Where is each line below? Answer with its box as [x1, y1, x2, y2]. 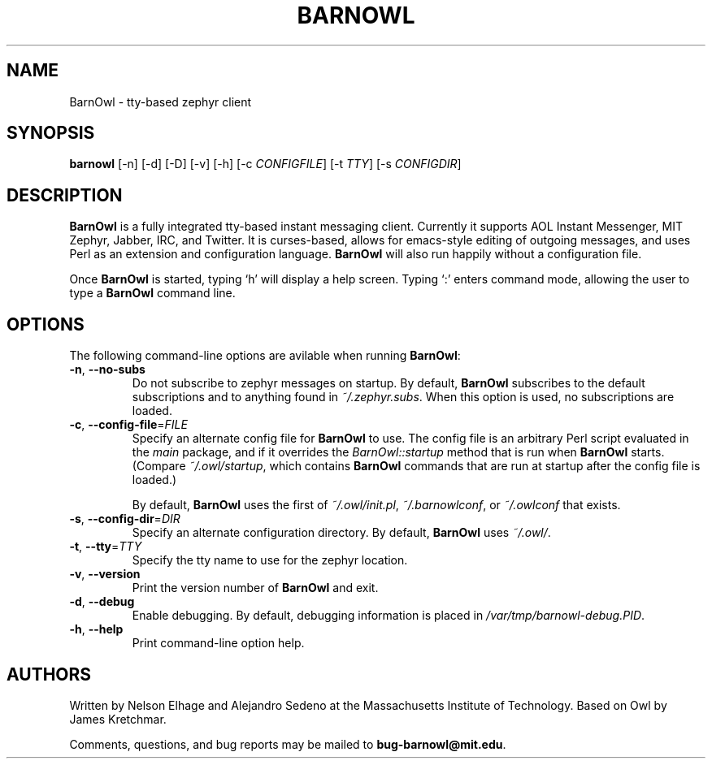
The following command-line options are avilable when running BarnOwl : [69, 348, 461, 363]
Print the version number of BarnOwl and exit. [132, 581, 379, 595]
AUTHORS [7, 663, 92, 685]
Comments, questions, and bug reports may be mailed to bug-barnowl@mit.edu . [69, 737, 506, 751]
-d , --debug [69, 594, 135, 609]
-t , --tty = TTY [69, 539, 142, 554]
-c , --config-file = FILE [69, 417, 188, 432]
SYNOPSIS [7, 123, 95, 144]
